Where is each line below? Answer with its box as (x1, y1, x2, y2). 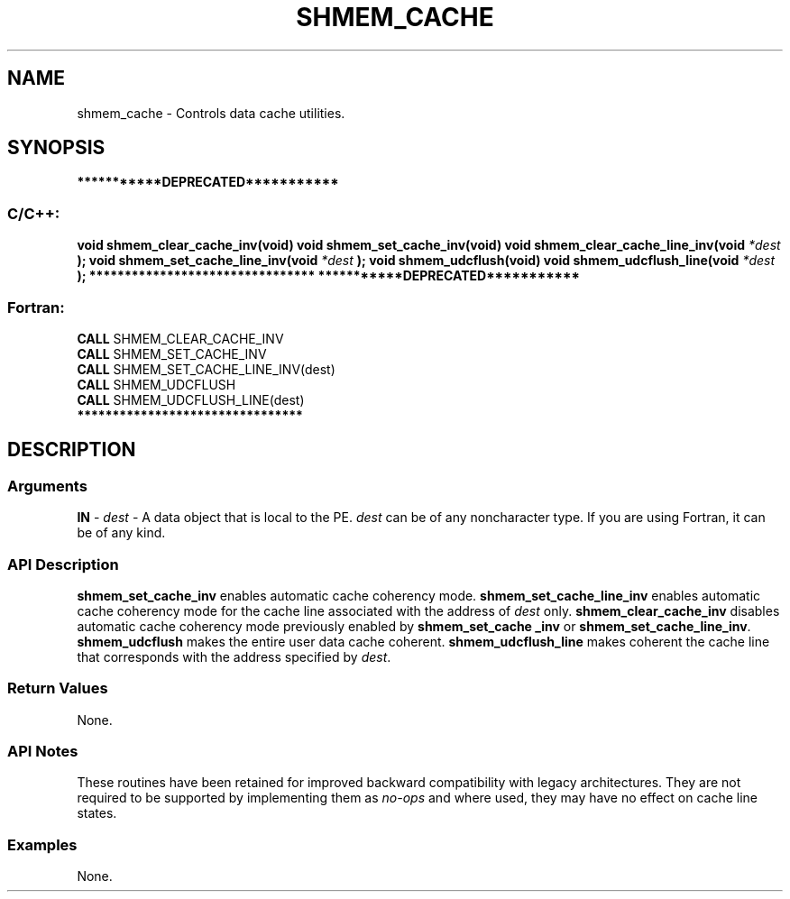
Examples (7, 835, 78, 854)
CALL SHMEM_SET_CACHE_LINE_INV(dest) (77, 361, 335, 377)
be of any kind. (77, 525, 166, 541)
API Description (7, 555, 119, 573)
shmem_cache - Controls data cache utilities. (77, 105, 345, 121)
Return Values (7, 679, 108, 698)
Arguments (7, 476, 87, 495)
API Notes (7, 742, 78, 761)
